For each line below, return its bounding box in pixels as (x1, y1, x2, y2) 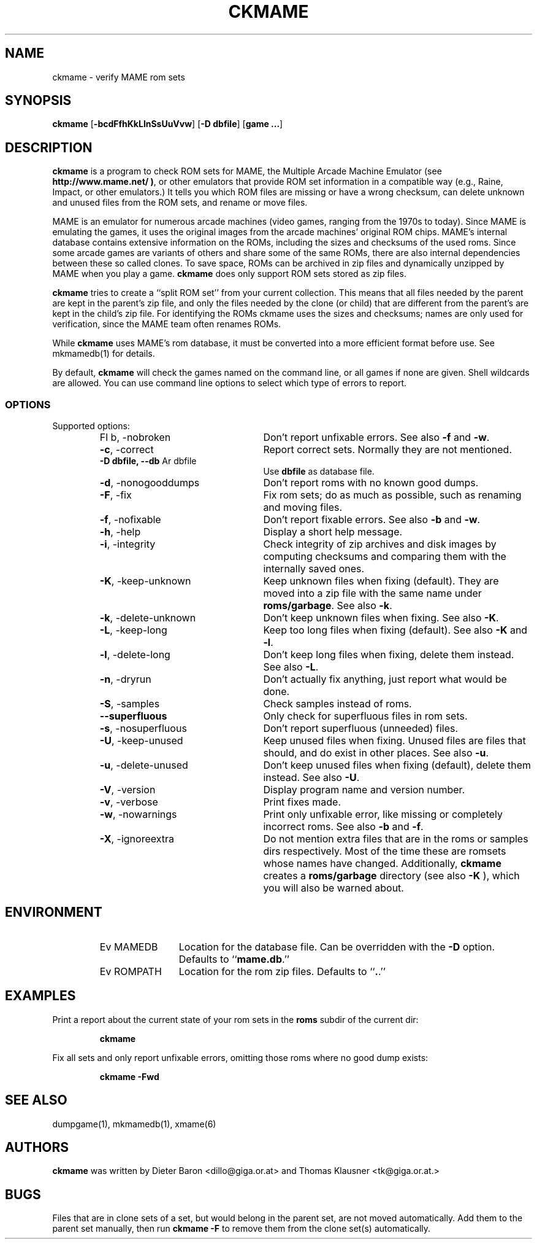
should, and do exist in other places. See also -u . (263, 747, 489, 760)
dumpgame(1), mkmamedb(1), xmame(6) (52, 1118, 216, 1129)
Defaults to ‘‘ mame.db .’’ (178, 952, 290, 965)
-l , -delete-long (99, 648, 170, 661)
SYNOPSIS (5, 93, 72, 109)
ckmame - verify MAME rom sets (52, 71, 185, 82)
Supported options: (52, 421, 130, 432)
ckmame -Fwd (99, 1071, 159, 1082)
